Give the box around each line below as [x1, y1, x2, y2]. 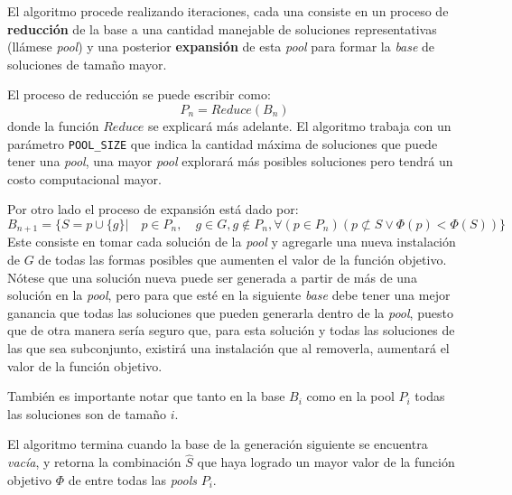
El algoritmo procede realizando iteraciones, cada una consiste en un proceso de [7, 2, 449, 20]
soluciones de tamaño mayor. [7, 54, 167, 73]
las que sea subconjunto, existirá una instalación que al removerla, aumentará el [7, 339, 450, 358]
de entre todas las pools [68, 470, 198, 489]
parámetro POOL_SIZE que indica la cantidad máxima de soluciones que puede [7, 134, 438, 153]
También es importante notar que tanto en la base [7, 387, 285, 406]
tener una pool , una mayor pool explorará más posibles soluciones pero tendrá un [7, 152, 453, 171]
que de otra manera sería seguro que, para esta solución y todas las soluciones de [7, 321, 455, 340]
